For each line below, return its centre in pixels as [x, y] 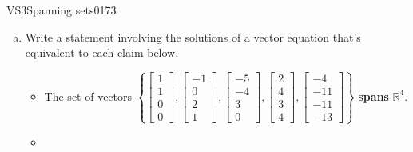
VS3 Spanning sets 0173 [62, 10]
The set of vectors [88, 96]
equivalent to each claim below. [102, 52]
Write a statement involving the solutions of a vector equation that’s [193, 36]
